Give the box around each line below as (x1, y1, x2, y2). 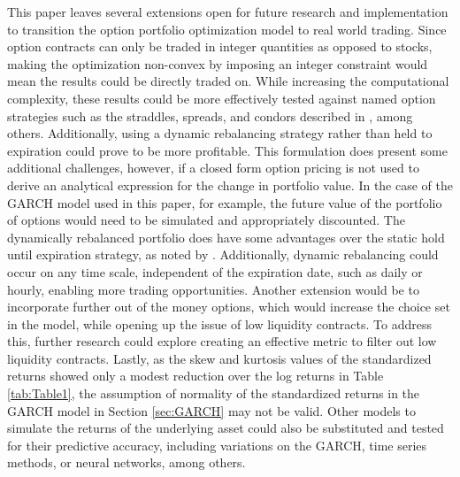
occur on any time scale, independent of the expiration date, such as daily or (7, 262, 423, 281)
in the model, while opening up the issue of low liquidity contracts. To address (7, 314, 432, 333)
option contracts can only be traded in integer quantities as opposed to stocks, (7, 37, 433, 56)
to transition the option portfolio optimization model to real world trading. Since (7, 19, 447, 38)
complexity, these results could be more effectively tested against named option (7, 88, 436, 107)
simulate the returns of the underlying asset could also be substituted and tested (7, 419, 444, 437)
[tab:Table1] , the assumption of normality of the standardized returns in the (7, 384, 420, 403)
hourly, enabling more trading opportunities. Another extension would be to (7, 280, 419, 298)
